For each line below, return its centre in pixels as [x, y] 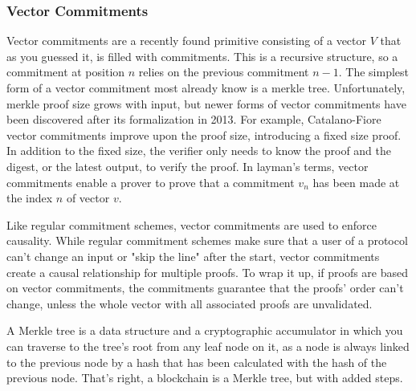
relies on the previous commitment [224, 72]
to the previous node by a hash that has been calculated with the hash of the [197, 362]
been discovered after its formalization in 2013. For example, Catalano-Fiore [194, 119]
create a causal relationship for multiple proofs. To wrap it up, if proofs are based [208, 272]
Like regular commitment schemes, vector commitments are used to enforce [192, 224]
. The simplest [374, 72]
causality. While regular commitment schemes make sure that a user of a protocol [207, 240]
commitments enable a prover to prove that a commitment [151, 182]
